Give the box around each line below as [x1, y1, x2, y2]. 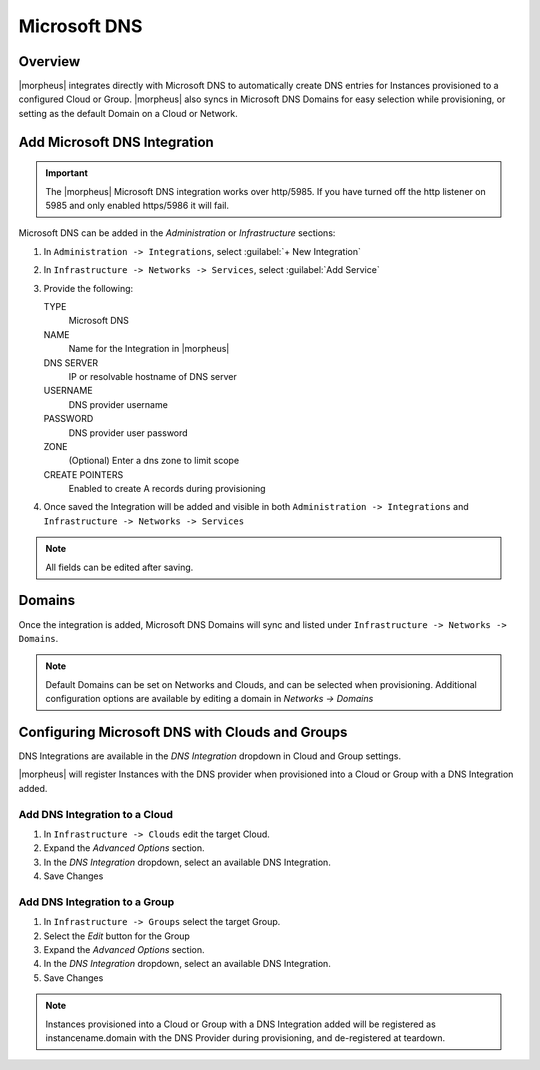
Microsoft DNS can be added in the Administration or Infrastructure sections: [18, 227, 336, 239]
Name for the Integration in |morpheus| [68, 343, 230, 355]
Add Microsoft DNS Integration [18, 133, 214, 150]
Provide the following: [43, 282, 134, 294]
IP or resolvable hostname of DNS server [68, 370, 237, 382]
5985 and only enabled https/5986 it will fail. [45, 200, 230, 212]
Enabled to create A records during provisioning [68, 483, 266, 495]
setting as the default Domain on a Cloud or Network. [18, 107, 239, 119]
